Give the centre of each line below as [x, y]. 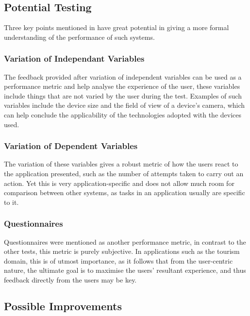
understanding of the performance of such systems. [79, 37]
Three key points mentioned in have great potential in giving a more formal [117, 27]
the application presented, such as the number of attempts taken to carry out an [124, 173]
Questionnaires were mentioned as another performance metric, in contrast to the [125, 241]
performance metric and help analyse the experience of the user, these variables [122, 86]
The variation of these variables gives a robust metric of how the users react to [121, 164]
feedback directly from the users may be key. [70, 279]
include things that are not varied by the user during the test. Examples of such [123, 95]
